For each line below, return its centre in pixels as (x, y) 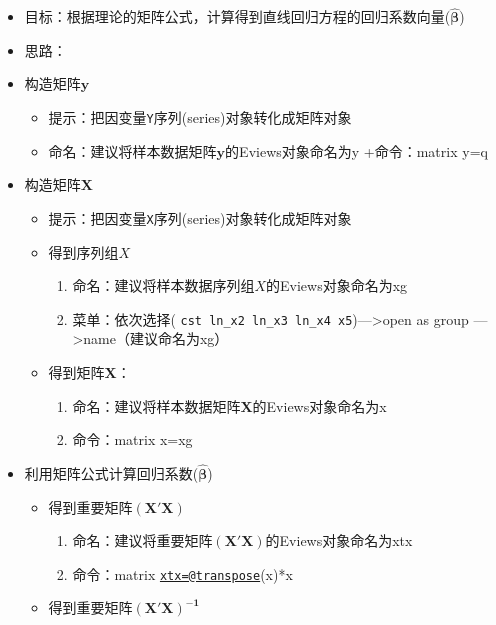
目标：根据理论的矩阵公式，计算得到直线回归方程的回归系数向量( (237, 16)
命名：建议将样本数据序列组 (163, 285)
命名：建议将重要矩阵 (142, 540)
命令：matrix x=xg (132, 439)
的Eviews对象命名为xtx (339, 540)
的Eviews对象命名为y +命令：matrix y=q (356, 150)
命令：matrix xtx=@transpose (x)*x (182, 573)
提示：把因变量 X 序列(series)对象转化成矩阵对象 (200, 217)
